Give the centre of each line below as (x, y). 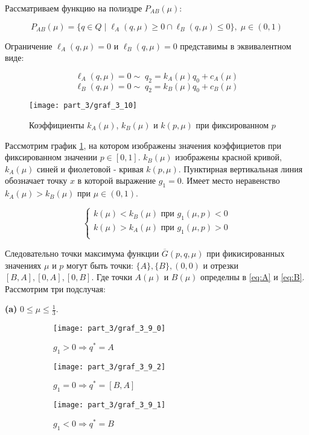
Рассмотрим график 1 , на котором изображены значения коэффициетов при (143, 145)
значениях (23, 265)
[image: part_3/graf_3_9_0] (110, 329)
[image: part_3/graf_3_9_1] (110, 405)
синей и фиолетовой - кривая (90, 168)
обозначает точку (36, 180)
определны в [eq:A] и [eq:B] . (253, 277)
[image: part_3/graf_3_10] (83, 106)
